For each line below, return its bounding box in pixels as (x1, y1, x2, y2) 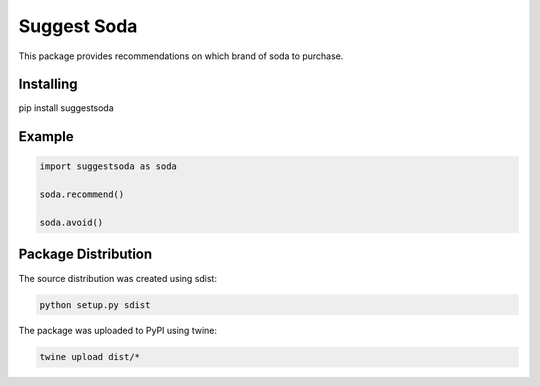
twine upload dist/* (39, 351, 140, 363)
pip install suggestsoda (18, 102, 114, 114)
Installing (18, 76, 79, 93)
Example (18, 128, 74, 145)
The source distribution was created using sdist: (18, 272, 217, 284)
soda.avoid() (39, 217, 104, 229)
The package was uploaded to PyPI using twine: (18, 325, 217, 337)
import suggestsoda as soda (39, 161, 177, 172)
